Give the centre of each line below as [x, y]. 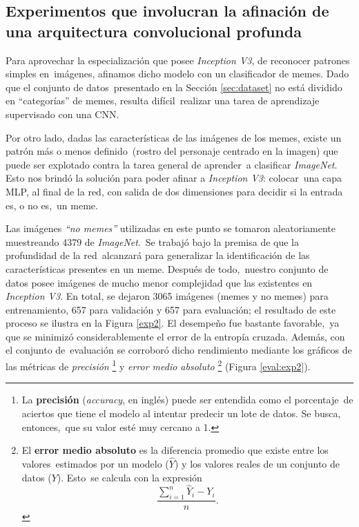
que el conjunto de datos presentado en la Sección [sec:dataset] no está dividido [174, 87]
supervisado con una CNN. [62, 114]
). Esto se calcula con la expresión [129, 477]
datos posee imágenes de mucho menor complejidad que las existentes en [159, 282]
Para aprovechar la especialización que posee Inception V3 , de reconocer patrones [178, 60]
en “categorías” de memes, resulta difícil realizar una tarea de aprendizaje [163, 100]
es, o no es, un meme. [52, 205]
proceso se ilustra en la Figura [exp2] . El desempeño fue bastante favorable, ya [173, 323]
